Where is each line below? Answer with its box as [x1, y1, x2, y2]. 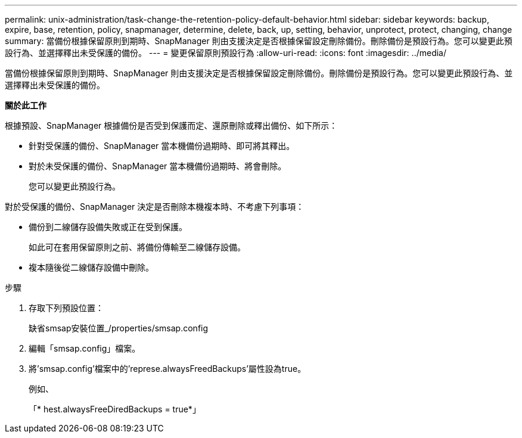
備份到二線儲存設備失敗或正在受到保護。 [29, 222, 187, 232]
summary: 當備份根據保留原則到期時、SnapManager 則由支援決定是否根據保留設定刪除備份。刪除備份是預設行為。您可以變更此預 [5, 36, 512, 46]
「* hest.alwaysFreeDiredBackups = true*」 [29, 404, 201, 414]
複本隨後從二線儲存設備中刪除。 [29, 262, 154, 272]
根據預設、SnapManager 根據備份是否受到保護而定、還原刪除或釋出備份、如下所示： [5, 120, 338, 131]
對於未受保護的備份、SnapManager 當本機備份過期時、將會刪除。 [29, 161, 287, 171]
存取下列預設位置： [29, 303, 104, 313]
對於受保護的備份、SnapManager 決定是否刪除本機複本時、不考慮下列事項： [5, 201, 304, 212]
